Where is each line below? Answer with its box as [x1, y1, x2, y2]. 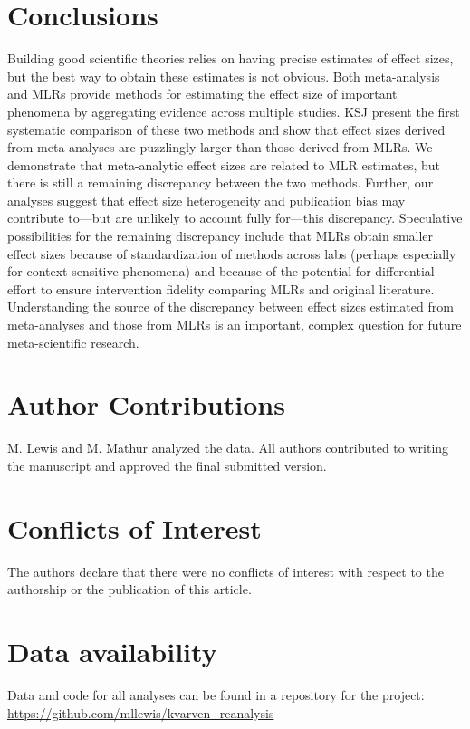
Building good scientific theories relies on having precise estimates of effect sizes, [7, 49, 454, 68]
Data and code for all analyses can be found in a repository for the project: [7, 685, 425, 704]
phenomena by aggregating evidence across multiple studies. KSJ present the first [7, 101, 460, 120]
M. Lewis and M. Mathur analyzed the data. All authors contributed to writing [7, 438, 449, 457]
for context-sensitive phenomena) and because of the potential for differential [7, 262, 435, 281]
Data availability [7, 633, 217, 670]
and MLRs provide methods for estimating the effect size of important [7, 84, 398, 103]
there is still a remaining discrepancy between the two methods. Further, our [7, 173, 434, 192]
